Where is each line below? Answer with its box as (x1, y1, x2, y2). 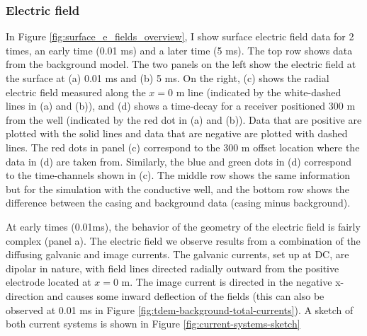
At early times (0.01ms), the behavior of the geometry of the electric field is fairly (6, 219, 361, 233)
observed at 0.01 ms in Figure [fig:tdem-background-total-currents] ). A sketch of (6, 302, 354, 317)
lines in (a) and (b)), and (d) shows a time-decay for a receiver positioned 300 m (6, 98, 356, 113)
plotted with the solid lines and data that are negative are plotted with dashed (6, 126, 348, 141)
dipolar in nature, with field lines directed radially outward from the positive (6, 260, 339, 275)
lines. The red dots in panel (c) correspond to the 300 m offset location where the (6, 139, 360, 154)
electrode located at (6, 274, 91, 289)
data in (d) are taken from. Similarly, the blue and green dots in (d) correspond (6, 153, 352, 168)
